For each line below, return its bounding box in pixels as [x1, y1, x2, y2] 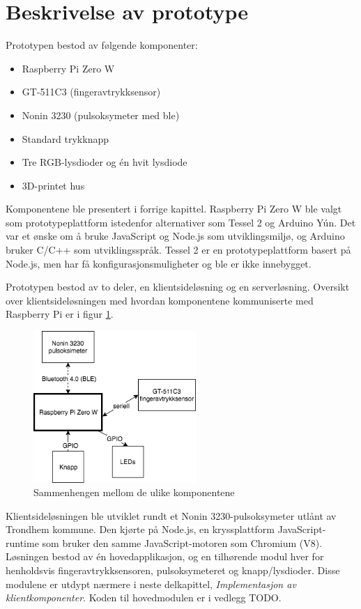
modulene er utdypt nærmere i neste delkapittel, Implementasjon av [6, 576, 296, 591]
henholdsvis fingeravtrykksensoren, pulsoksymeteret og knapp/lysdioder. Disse [6, 563, 340, 578]
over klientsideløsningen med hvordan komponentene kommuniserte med [6, 293, 314, 307]
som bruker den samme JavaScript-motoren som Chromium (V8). [42, 535, 323, 550]
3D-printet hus [22, 178, 85, 192]
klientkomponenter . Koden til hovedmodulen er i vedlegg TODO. [6, 590, 282, 605]
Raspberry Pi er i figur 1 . [6, 307, 114, 321]
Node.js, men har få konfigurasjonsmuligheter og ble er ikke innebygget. [6, 256, 312, 270]
